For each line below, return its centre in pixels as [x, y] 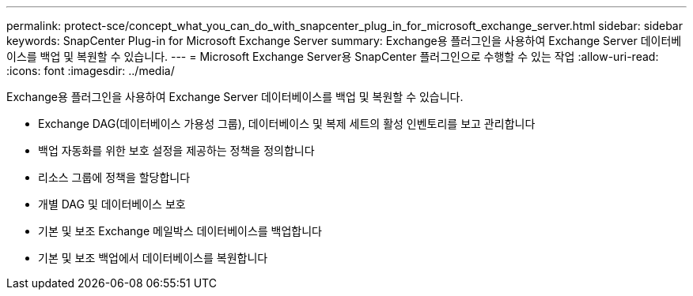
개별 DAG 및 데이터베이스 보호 [112, 204]
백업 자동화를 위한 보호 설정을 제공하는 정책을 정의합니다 [176, 150]
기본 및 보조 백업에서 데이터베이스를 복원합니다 [153, 258]
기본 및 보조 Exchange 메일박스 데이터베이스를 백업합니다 [180, 231]
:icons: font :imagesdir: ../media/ [91, 71]
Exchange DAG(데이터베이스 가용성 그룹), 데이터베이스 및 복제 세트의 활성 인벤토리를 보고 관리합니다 [287, 124]
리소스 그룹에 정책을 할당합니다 [114, 177]
